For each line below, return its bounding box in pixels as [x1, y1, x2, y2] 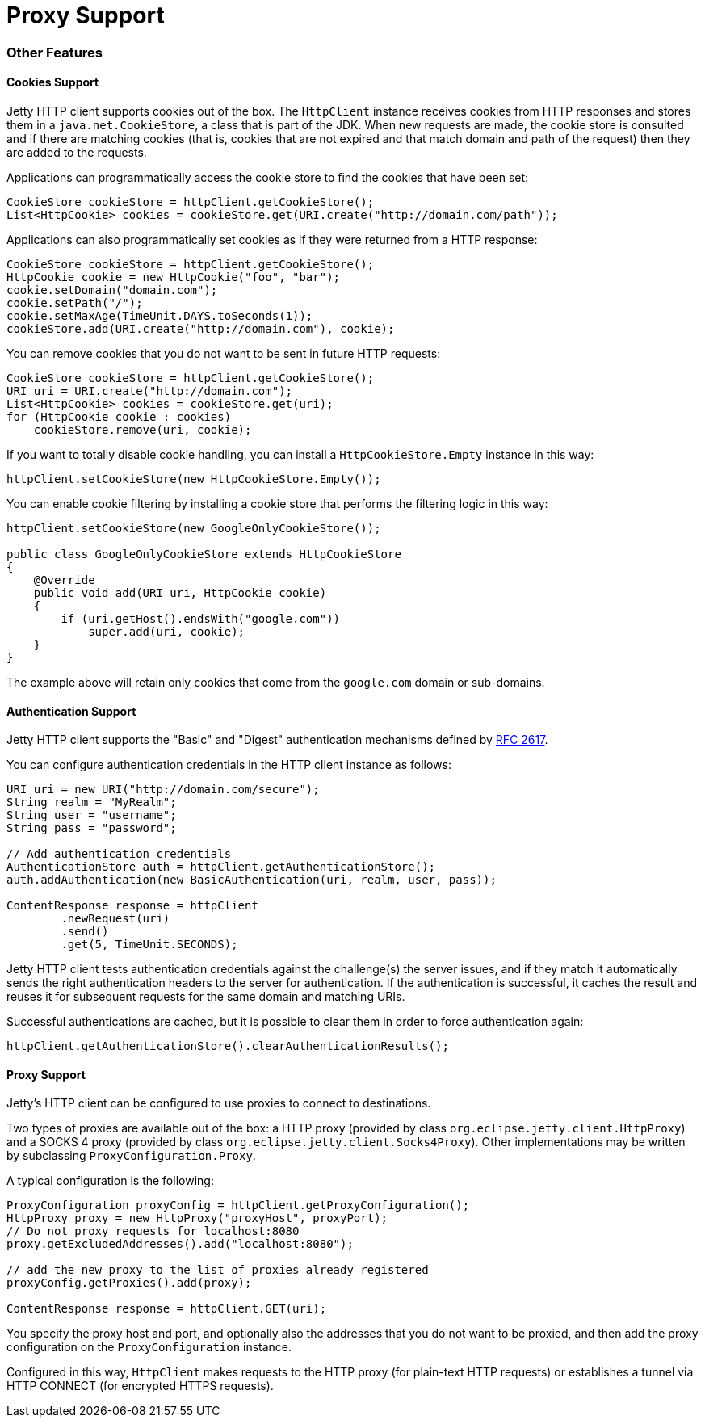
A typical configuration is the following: [6, 1174, 214, 1188]
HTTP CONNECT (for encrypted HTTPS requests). [6, 1379, 274, 1393]
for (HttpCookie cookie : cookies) [6, 410, 232, 423]
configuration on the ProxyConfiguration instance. [6, 1340, 292, 1355]
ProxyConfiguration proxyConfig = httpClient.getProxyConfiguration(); [6, 1199, 470, 1212]
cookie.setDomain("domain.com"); [6, 283, 218, 296]
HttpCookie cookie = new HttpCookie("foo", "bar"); [6, 270, 341, 284]
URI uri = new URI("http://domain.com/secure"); [6, 783, 320, 796]
